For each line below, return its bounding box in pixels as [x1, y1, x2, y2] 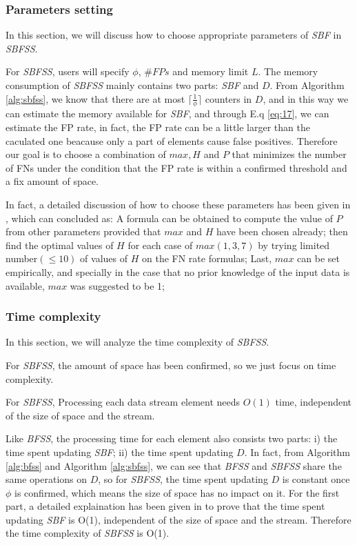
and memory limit [172, 64, 249, 79]
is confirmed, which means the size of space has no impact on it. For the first [14, 485, 340, 499]
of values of [80, 251, 128, 266]
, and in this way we [263, 91, 349, 106]
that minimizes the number [232, 147, 347, 161]
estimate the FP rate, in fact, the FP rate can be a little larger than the [6, 120, 310, 135]
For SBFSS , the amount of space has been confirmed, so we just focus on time [6, 357, 336, 372]
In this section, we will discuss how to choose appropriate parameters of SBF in [6, 28, 342, 42]
